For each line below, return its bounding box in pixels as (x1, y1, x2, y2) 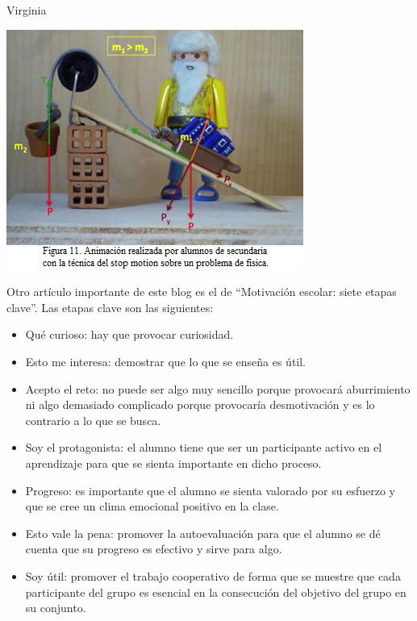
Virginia (6, 2, 47, 18)
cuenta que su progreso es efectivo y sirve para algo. (25, 540, 282, 557)
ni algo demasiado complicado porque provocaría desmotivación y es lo (25, 396, 375, 413)
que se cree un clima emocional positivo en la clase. (25, 498, 279, 515)
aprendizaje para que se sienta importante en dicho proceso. (25, 454, 322, 471)
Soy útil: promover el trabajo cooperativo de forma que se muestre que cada (25, 567, 401, 584)
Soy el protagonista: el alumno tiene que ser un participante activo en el (25, 439, 382, 456)
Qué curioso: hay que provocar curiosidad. (25, 326, 234, 343)
